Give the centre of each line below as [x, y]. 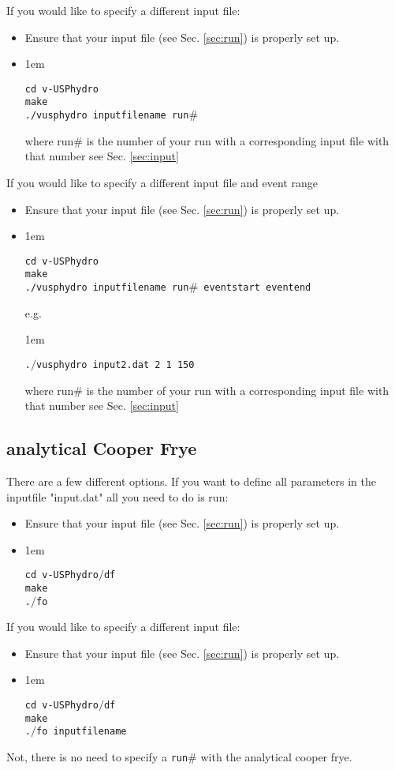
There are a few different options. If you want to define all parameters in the [191, 481]
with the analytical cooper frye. [276, 757]
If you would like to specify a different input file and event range [162, 182]
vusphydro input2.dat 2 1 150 [115, 364]
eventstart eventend [257, 288]
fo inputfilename [81, 732]
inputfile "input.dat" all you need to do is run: [117, 496]
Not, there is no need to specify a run [97, 757]
